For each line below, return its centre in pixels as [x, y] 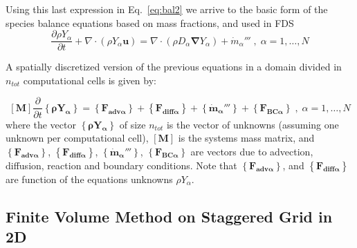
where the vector [41, 124]
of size [132, 124]
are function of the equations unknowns [89, 179]
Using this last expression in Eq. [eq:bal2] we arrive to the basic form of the [167, 9]
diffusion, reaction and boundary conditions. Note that [121, 165]
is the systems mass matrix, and [246, 138]
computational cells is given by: [90, 80]
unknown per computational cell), [77, 138]
